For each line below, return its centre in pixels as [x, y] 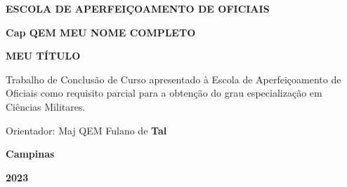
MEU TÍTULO [43, 56]
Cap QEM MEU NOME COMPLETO [101, 32]
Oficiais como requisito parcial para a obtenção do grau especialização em [164, 93]
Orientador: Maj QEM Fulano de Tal [86, 130]
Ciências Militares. [46, 106]
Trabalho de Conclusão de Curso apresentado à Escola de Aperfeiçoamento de [173, 79]
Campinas [30, 154]
